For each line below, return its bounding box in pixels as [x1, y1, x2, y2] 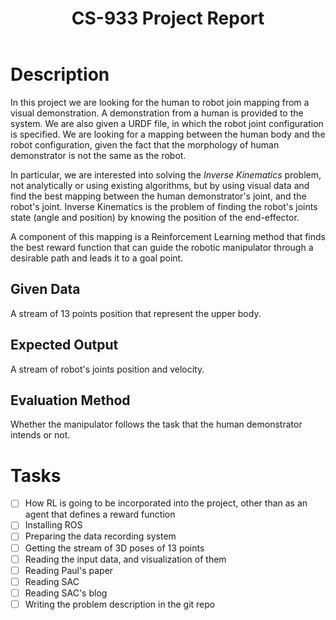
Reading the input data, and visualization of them [24, 553, 227, 565]
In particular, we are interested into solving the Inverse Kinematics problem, [10, 168, 322, 181]
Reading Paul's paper [24, 564, 114, 576]
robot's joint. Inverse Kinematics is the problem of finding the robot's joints [10, 200, 318, 212]
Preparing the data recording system [24, 530, 177, 542]
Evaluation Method [10, 392, 131, 409]
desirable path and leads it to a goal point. [10, 252, 184, 264]
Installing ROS [24, 519, 83, 531]
